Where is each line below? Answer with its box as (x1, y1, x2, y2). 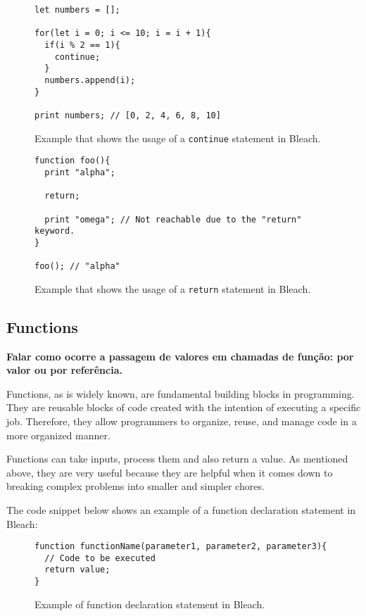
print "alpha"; (44, 167, 115, 177)
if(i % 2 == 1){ (44, 39, 120, 50)
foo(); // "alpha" (34, 261, 120, 272)
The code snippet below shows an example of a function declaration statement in (6, 502, 356, 517)
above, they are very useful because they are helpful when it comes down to (6, 465, 333, 479)
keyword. (34, 226, 75, 237)
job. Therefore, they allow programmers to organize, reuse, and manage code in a (6, 414, 357, 429)
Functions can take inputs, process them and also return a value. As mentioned (6, 451, 348, 466)
